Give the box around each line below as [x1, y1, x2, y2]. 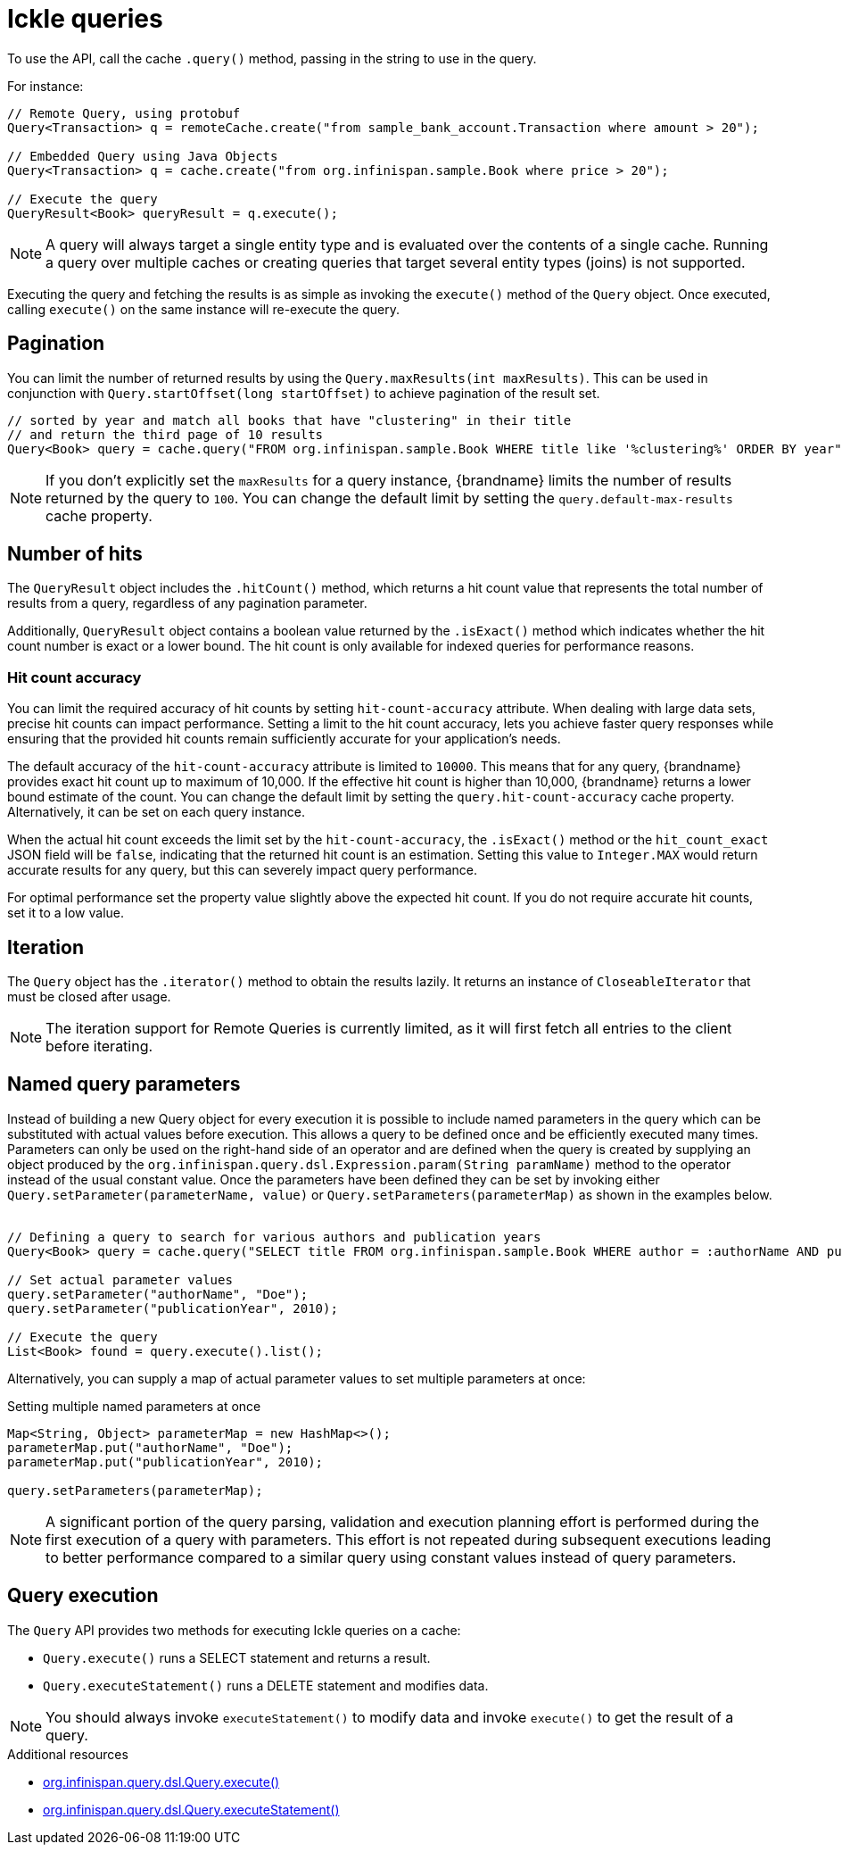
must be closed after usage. [7, 989, 171, 1005]
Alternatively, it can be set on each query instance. [7, 804, 306, 820]
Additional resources [7, 1746, 128, 1762]
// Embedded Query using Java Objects [7, 148, 278, 163]
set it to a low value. [7, 905, 125, 921]
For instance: [7, 78, 84, 94]
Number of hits [7, 543, 143, 566]
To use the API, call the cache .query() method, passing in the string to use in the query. [7, 50, 537, 66]
